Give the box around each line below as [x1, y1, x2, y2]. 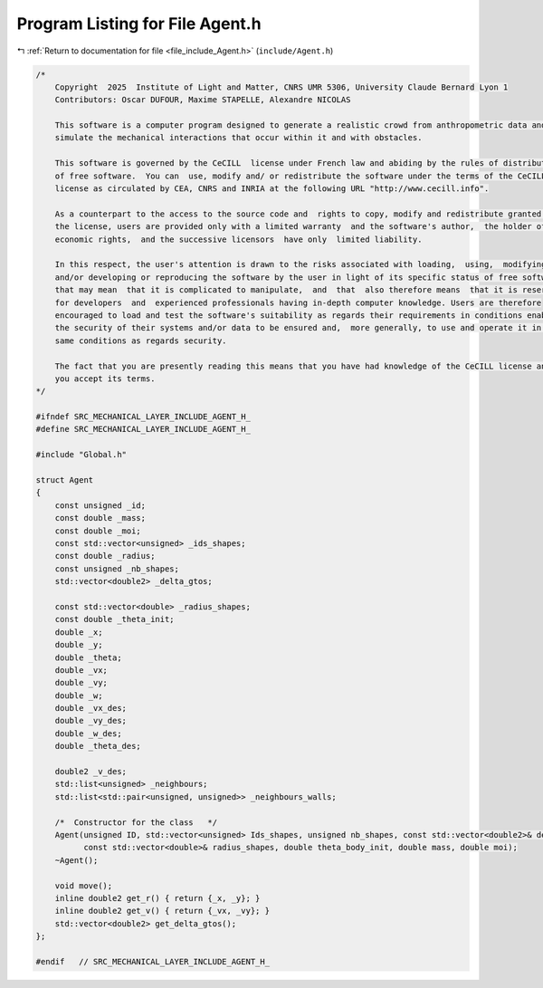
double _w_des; [54, 728, 122, 738]
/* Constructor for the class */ [54, 817, 217, 828]
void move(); [54, 880, 113, 891]
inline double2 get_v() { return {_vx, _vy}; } [54, 906, 271, 916]
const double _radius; [54, 551, 156, 561]
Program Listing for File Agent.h [16, 14, 262, 34]
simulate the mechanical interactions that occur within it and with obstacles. [54, 132, 423, 143]
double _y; [54, 639, 103, 650]
